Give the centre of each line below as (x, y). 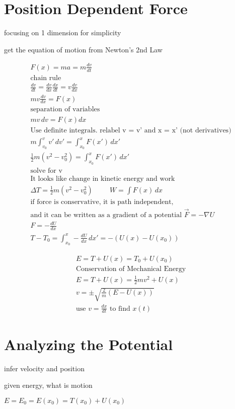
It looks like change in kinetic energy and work (103, 179)
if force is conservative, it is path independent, (102, 202)
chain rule (46, 78)
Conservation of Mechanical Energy (131, 269)
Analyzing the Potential (89, 344)
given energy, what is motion (48, 385)
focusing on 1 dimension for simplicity (63, 32)
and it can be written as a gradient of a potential (106, 215)
